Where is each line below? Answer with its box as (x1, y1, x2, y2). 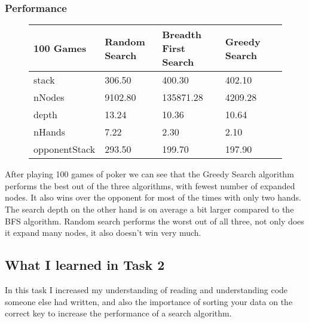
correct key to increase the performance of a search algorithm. (5, 307, 232, 319)
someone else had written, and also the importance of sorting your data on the (5, 295, 293, 307)
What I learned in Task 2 (5, 256, 165, 274)
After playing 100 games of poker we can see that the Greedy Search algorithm (5, 168, 294, 180)
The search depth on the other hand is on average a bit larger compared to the (5, 203, 294, 215)
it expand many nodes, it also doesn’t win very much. (5, 226, 201, 239)
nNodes (33, 90, 65, 104)
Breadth (162, 27, 201, 42)
